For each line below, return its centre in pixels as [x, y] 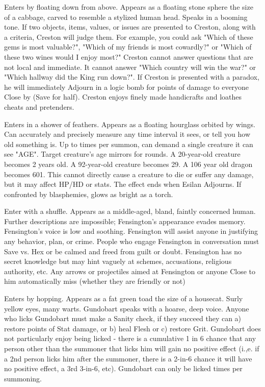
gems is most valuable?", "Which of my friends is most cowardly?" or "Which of [128, 47]
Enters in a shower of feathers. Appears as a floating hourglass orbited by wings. [130, 124]
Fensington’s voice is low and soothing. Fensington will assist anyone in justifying [131, 231]
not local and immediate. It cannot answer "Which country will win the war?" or [130, 67]
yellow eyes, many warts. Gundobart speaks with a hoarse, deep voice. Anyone [127, 308]
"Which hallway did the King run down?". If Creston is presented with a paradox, [132, 77]
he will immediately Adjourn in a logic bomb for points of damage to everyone [127, 87]
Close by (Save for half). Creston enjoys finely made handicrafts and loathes [123, 97]
